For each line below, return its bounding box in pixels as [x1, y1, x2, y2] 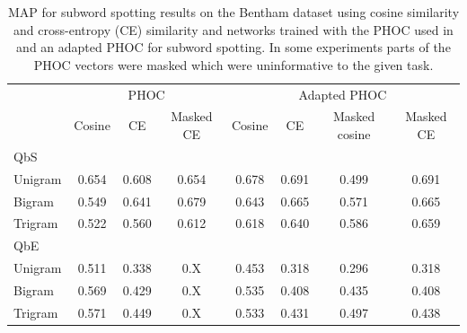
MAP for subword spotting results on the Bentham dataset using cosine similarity [7, 3, 460, 21]
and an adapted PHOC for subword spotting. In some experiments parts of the [16, 38, 451, 57]
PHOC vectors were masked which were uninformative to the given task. [33, 55, 434, 74]
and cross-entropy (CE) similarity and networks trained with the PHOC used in [13, 20, 454, 39]
